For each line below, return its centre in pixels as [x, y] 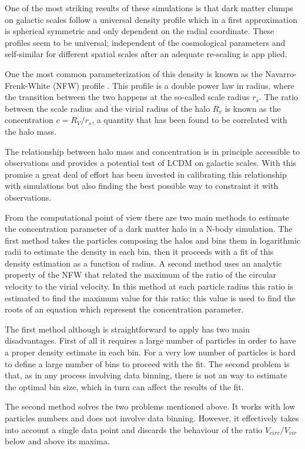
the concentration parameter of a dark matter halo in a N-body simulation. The [149, 229]
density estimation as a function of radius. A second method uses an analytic [143, 263]
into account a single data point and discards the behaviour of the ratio [134, 429]
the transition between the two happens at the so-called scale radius [127, 97]
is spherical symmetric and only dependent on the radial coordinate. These [140, 31]
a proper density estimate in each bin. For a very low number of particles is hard [150, 352]
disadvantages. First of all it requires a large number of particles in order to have [150, 340]
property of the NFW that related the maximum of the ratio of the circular [141, 275]
